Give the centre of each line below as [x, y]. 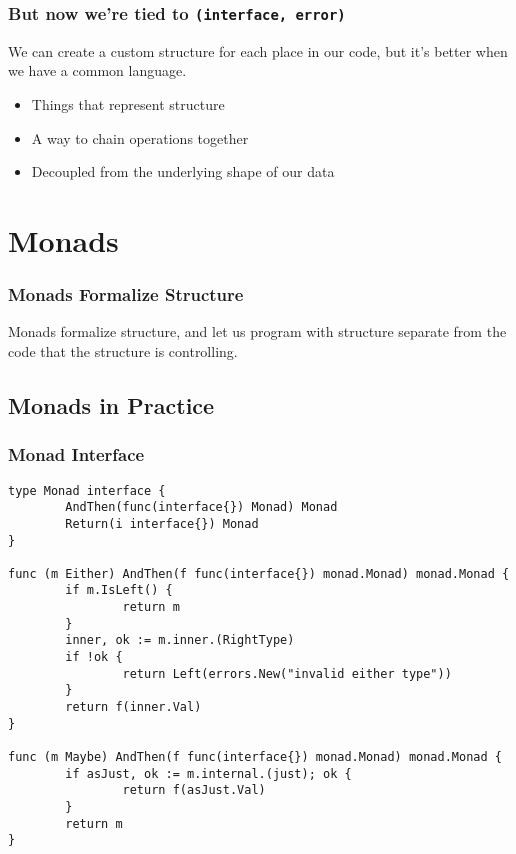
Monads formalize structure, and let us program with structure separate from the [257, 331]
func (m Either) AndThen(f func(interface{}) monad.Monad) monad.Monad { [259, 573]
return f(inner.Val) [133, 707]
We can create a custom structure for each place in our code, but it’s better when [258, 50]
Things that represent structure [128, 103]
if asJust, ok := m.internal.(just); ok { [208, 773]
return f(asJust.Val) [194, 790]
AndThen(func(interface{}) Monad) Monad [201, 507]
